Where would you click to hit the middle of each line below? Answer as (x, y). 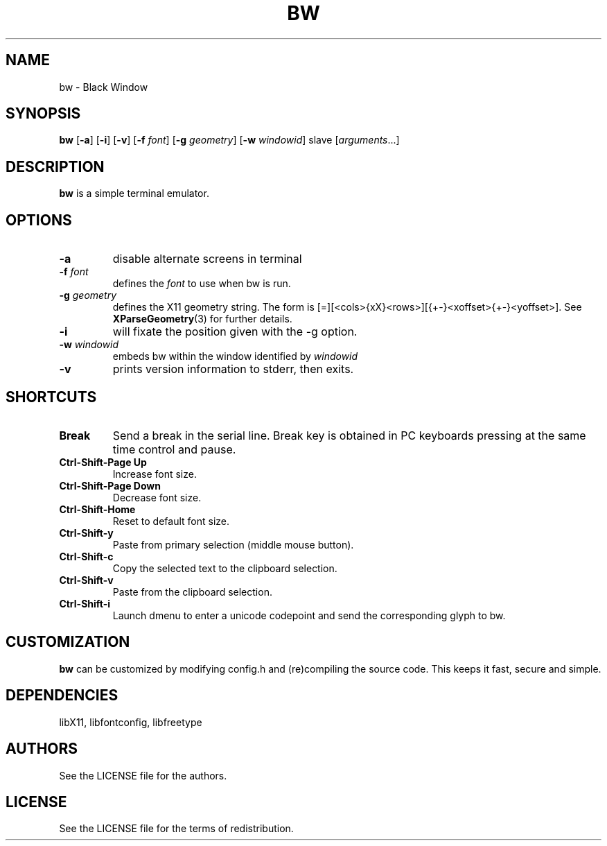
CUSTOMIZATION (68, 642)
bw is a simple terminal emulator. (134, 193)
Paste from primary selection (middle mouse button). (233, 544)
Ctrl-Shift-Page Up (103, 462)
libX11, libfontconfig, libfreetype (131, 722)
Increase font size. (155, 474)
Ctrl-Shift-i (85, 603)
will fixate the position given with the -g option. (235, 332)
